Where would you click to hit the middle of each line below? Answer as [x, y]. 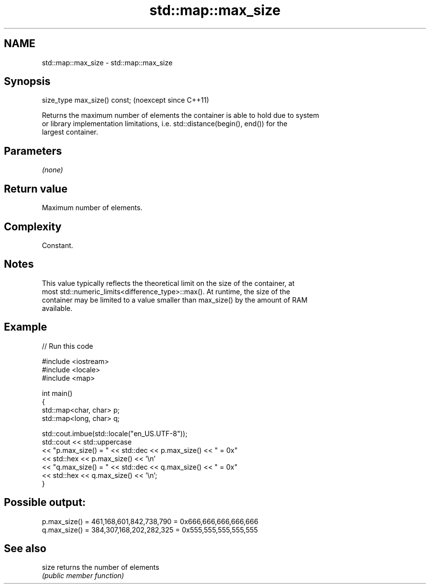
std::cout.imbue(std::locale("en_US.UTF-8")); [115, 433]
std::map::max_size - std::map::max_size [107, 62]
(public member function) [83, 576]
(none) [53, 170]
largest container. [70, 132]
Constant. [58, 245]
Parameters [33, 151]
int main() [57, 393]
